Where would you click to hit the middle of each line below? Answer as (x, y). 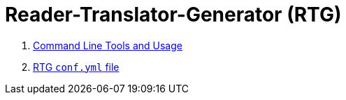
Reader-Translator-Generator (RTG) (173, 15)
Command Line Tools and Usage (108, 45)
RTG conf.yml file (76, 67)
